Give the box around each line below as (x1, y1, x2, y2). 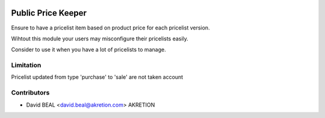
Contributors (11, 88, 50, 97)
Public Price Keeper (11, 8, 87, 18)
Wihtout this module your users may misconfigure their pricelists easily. (11, 35, 189, 42)
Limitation (11, 61, 42, 69)
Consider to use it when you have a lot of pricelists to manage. (11, 46, 166, 54)
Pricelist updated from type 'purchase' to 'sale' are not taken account (11, 73, 184, 81)
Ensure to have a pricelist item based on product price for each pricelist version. (11, 24, 210, 31)
